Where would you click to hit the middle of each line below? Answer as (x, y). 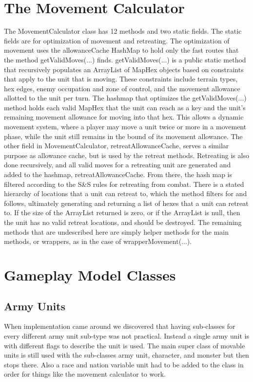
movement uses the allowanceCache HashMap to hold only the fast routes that (121, 50)
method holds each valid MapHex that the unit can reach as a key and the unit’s (125, 107)
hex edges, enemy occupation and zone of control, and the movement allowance (122, 88)
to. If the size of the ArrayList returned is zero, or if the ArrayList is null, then (122, 212)
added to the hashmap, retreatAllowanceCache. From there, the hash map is (118, 174)
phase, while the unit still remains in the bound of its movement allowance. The (123, 136)
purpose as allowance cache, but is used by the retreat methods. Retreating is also (126, 155)
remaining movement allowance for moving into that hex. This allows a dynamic (124, 117)
